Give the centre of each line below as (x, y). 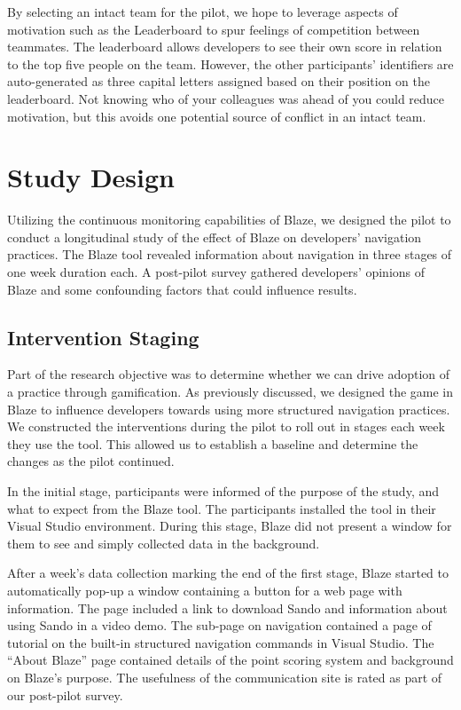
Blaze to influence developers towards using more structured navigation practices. (229, 409)
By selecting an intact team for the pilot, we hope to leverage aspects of (203, 12)
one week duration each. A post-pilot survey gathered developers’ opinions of (216, 272)
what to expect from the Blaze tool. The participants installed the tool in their (222, 508)
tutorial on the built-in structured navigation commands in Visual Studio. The (221, 642)
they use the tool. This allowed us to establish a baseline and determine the (213, 443)
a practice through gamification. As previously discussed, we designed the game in (230, 392)
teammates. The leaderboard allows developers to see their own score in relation (225, 47)
